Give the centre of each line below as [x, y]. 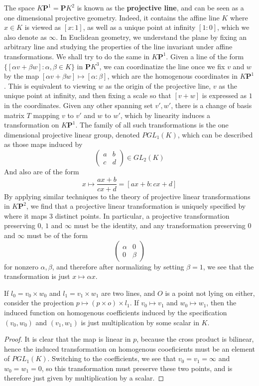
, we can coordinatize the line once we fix [162, 66]
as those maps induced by [43, 144]
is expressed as [224, 95]
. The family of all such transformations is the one [152, 125]
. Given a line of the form [205, 56]
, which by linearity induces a [165, 115]
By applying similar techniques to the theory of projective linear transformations [127, 196]
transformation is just [37, 276]
